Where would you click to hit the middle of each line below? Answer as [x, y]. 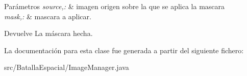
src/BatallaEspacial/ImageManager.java [67, 67]
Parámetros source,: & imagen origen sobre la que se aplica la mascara [115, 6]
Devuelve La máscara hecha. [48, 33]
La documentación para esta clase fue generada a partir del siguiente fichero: [124, 50]
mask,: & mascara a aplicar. [48, 16]
